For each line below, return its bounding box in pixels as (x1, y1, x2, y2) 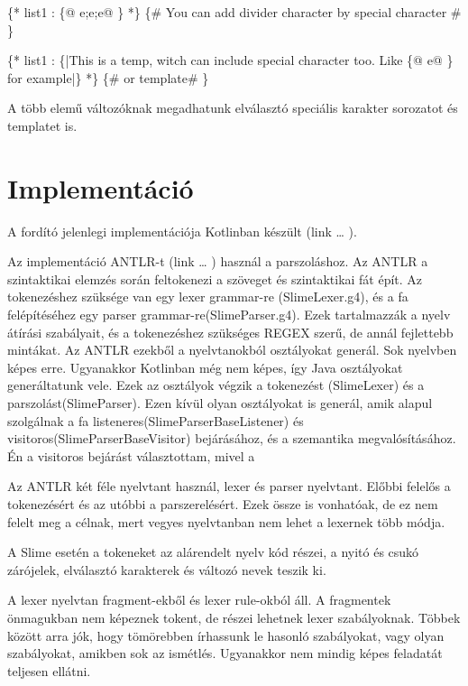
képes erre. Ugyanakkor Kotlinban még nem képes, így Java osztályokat (7, 357, 403, 376)
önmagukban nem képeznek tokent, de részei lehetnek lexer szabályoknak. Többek (7, 607, 461, 626)
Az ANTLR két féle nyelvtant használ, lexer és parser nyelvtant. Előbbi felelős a (7, 477, 451, 496)
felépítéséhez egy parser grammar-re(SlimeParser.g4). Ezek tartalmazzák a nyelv (7, 305, 451, 324)
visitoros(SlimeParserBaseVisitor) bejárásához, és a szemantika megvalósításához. (7, 429, 456, 448)
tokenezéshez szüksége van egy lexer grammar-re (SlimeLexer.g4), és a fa (7, 287, 408, 306)
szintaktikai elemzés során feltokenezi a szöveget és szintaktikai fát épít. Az (7, 269, 423, 288)
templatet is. (7, 116, 78, 134)
